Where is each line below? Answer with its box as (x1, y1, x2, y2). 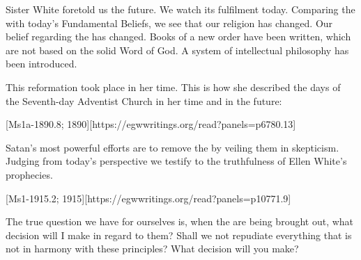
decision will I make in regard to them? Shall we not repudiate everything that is (6, 227, 352, 242)
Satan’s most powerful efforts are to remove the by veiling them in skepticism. (6, 140, 339, 154)
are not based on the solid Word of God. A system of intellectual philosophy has (6, 42, 349, 57)
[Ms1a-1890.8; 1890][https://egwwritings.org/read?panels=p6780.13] (6, 117, 296, 131)
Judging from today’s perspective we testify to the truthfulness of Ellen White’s (6, 154, 347, 168)
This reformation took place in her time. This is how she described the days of (6, 79, 341, 94)
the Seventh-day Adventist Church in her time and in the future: (6, 93, 282, 108)
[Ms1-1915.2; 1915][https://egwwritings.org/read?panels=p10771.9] (6, 190, 291, 205)
